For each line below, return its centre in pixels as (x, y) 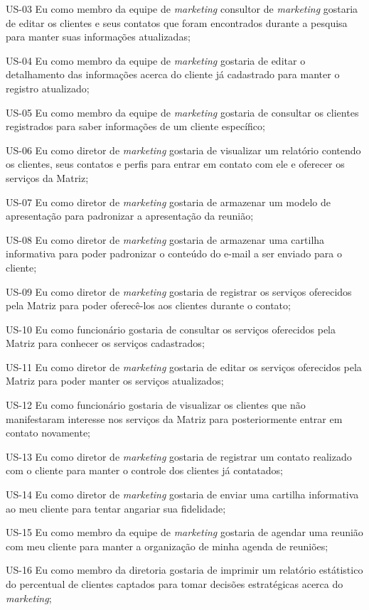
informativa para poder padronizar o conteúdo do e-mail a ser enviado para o (174, 253)
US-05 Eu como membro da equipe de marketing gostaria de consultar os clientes (182, 112)
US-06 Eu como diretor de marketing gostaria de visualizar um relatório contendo (183, 150)
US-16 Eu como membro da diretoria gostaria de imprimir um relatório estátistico (184, 570)
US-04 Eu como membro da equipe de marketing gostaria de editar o (156, 60)
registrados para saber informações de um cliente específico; (135, 126)
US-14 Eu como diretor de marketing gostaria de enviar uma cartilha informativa (182, 494)
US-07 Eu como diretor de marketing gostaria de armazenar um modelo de (168, 202)
